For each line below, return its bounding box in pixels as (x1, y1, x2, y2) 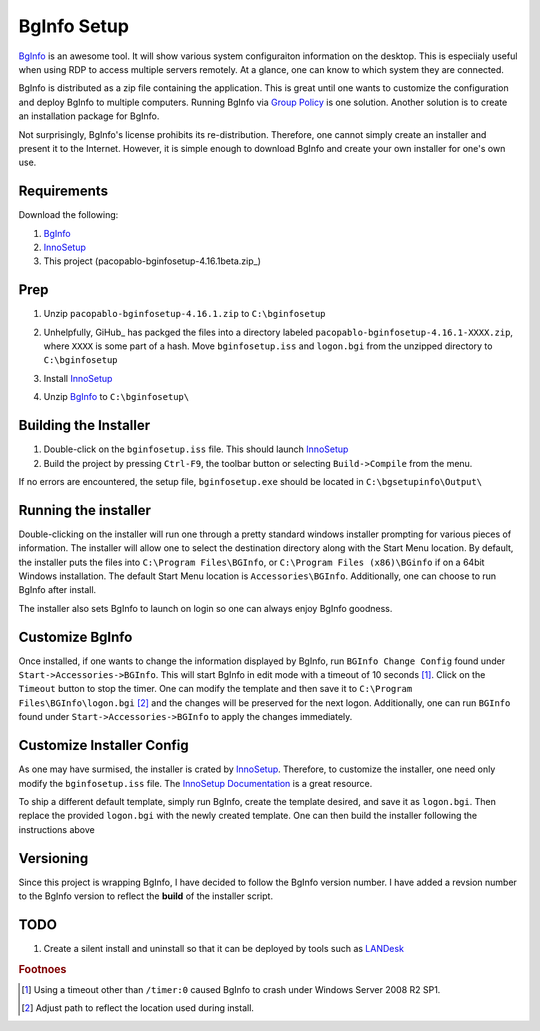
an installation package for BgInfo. (18, 110, 160, 122)
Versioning (18, 850, 89, 867)
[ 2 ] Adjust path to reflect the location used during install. (21, 1002, 255, 1014)
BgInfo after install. (18, 584, 97, 596)
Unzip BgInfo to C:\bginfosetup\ (43, 391, 190, 403)
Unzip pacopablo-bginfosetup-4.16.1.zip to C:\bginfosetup (43, 308, 326, 320)
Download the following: (18, 209, 119, 221)
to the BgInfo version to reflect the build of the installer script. (18, 890, 274, 902)
